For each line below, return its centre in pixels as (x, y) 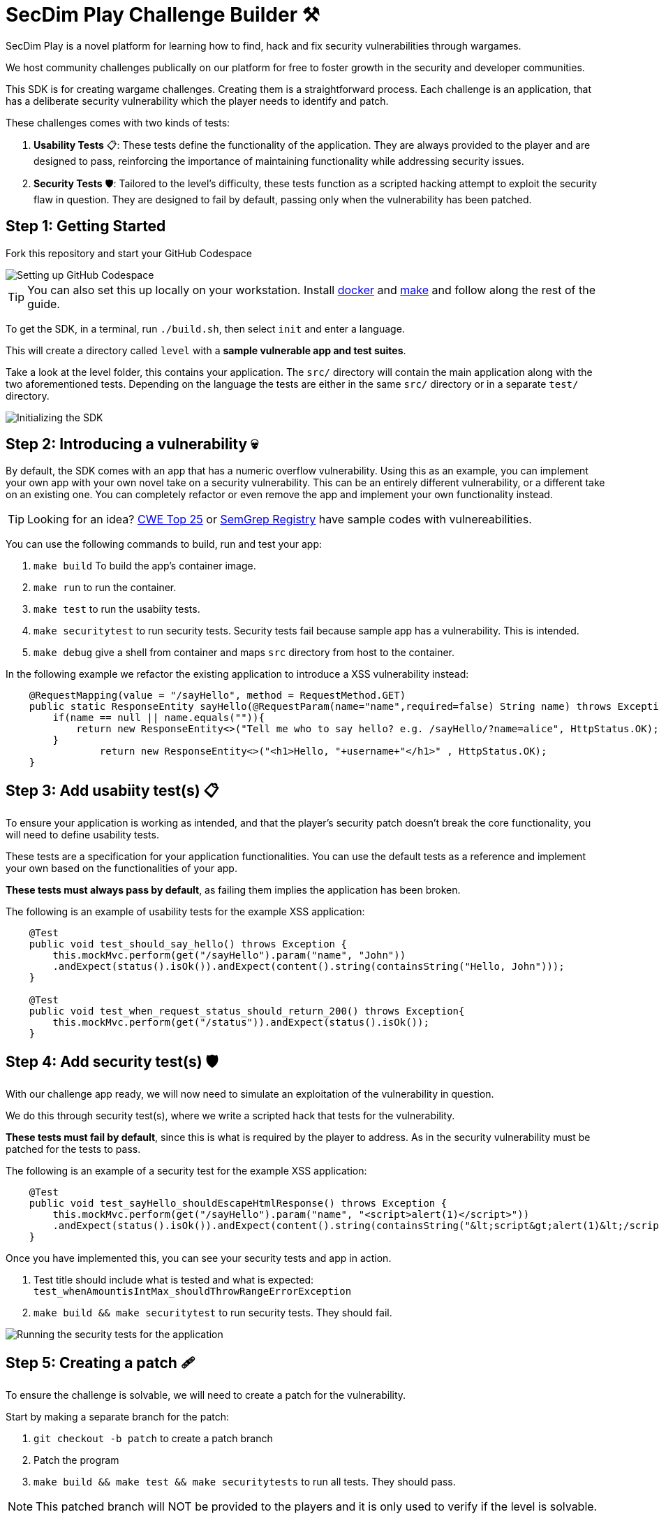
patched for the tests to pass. (73, 1149)
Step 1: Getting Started (86, 226)
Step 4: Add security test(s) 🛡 (112, 1061)
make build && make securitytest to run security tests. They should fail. (213, 1313)
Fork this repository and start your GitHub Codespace (129, 253)
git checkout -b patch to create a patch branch (153, 1438)
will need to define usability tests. (82, 835)
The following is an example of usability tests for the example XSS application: (185, 912)
